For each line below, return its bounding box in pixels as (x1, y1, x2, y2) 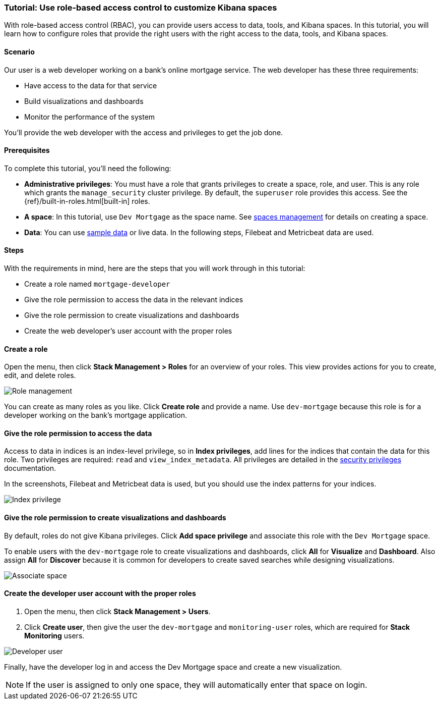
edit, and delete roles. (4, 371, 76, 380)
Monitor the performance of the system (24, 112, 155, 121)
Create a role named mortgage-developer (24, 280, 170, 289)
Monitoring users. (24, 631, 85, 640)
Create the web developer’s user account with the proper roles (24, 327, 232, 336)
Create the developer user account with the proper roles (4, 589, 196, 598)
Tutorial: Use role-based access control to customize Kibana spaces (4, 3, 277, 13)
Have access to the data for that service (24, 81, 157, 90)
